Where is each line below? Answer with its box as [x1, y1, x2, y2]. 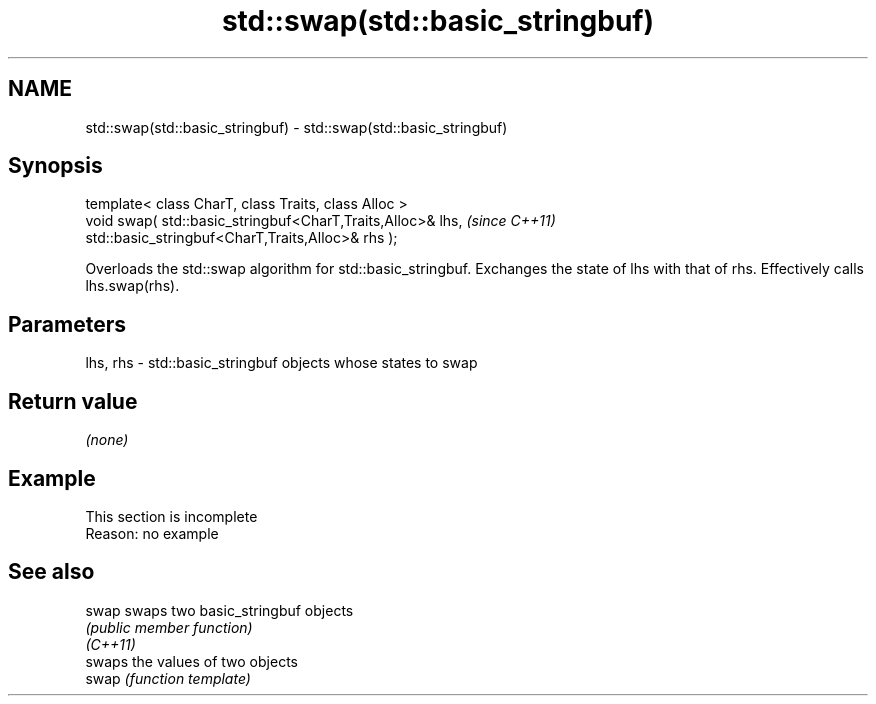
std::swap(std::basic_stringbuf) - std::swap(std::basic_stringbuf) [85, 118, 508, 136]
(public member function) [85, 618, 253, 636]
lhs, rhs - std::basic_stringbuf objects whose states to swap [85, 354, 478, 372]
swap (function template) [85, 669, 251, 687]
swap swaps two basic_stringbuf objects [85, 601, 354, 619]
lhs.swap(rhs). [85, 277, 180, 295]
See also [8, 559, 95, 585]
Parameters [8, 311, 126, 337]
